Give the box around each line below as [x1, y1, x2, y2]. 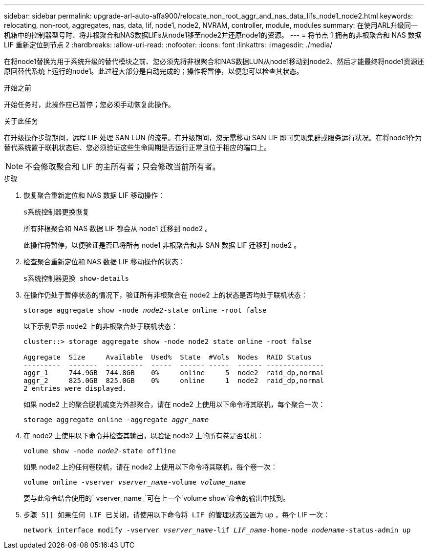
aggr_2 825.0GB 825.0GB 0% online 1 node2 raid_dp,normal [23, 377, 324, 384]
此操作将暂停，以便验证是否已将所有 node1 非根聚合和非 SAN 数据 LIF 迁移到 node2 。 [23, 241, 301, 249]
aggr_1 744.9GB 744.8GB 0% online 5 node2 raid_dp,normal [23, 369, 324, 377]
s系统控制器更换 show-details [23, 275, 129, 282]
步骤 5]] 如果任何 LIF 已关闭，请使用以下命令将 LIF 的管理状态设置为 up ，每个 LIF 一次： [23, 510, 330, 519]
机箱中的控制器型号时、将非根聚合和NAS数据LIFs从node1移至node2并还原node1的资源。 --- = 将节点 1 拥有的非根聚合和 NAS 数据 [4, 31, 422, 39]
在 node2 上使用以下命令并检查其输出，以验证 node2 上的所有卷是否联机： [23, 431, 264, 440]
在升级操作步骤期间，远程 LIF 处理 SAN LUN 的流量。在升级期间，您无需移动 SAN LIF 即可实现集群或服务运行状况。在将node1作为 [4, 133, 422, 142]
